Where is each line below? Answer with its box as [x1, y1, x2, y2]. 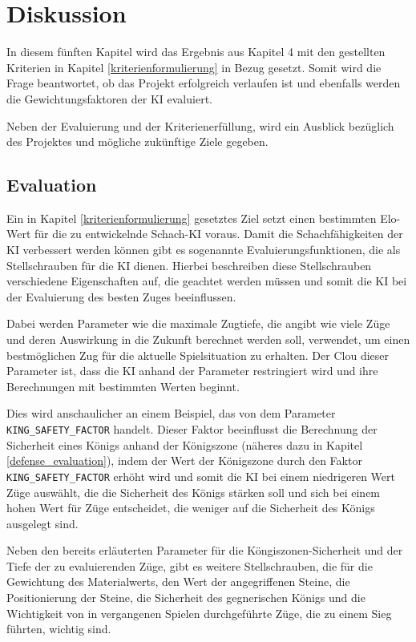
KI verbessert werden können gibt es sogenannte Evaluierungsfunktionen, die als [6, 241, 401, 258]
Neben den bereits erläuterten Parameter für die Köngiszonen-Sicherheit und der [6, 542, 403, 559]
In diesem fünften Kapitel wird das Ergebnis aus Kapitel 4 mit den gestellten [6, 43, 386, 60]
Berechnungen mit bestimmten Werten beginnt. [6, 378, 240, 394]
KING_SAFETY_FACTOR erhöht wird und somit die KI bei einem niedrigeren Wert [6, 467, 395, 484]
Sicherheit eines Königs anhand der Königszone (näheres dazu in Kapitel [6, 436, 363, 453]
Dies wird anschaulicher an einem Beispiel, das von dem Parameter [6, 405, 336, 422]
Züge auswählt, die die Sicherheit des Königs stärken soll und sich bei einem [6, 483, 381, 500]
